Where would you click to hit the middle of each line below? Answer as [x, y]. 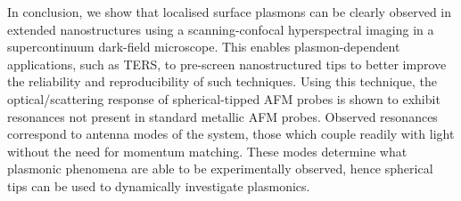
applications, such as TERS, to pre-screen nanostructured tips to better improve [227, 64]
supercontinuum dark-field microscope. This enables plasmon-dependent [204, 47]
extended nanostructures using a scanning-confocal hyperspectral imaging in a [221, 29]
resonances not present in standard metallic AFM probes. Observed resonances [222, 116]
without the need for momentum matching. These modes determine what [207, 151]
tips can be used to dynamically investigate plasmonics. [159, 185]
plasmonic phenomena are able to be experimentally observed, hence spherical [220, 169]
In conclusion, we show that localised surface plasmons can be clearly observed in [230, 12]
